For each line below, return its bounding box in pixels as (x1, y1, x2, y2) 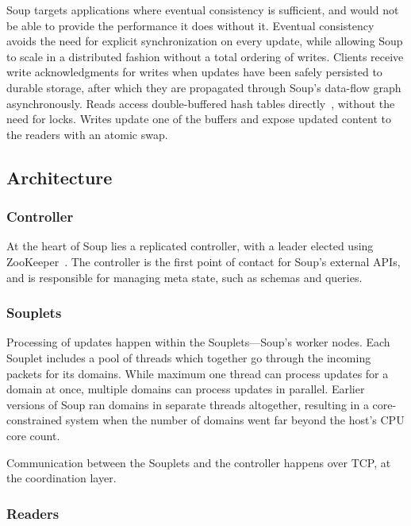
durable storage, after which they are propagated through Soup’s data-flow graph (6, 79, 401, 95)
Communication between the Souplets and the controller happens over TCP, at (6, 454, 391, 470)
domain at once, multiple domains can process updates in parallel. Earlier (6, 381, 365, 397)
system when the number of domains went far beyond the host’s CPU (65, 412, 405, 428)
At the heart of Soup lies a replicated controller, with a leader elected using (6, 238, 374, 254)
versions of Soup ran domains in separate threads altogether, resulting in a (6, 396, 369, 412)
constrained (6, 412, 63, 428)
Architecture (6, 164, 113, 189)
